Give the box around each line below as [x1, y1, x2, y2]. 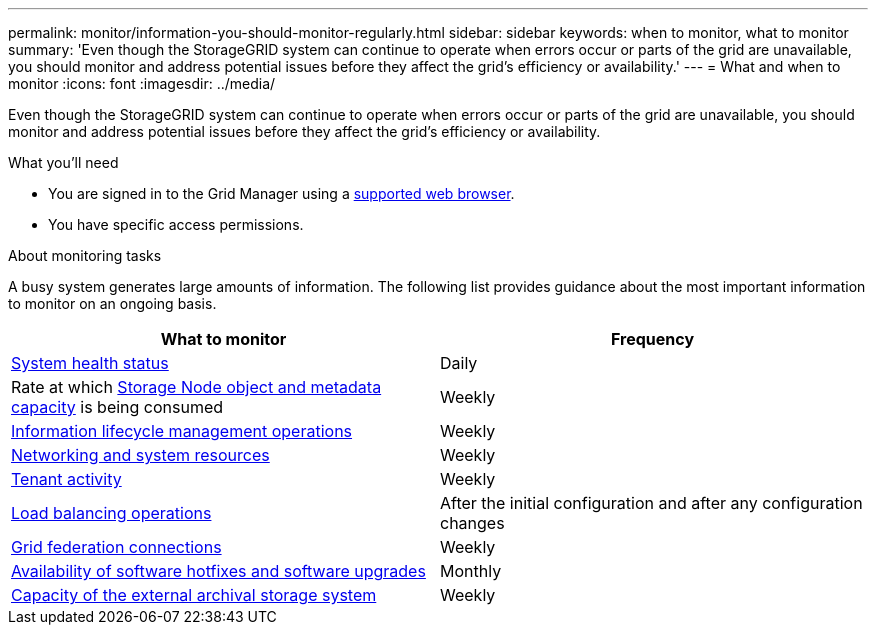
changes [440, 513, 505, 533]
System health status [11, 353, 169, 373]
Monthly [440, 561, 502, 581]
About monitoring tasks [8, 247, 162, 264]
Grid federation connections [11, 537, 222, 557]
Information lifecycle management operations [11, 421, 353, 441]
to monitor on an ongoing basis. [8, 295, 217, 312]
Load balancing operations [11, 503, 212, 523]
